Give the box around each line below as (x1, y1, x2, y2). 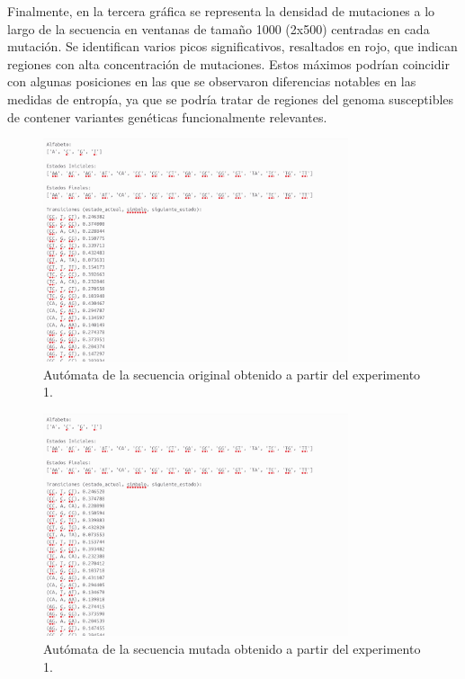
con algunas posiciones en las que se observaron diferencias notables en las (7, 72, 416, 91)
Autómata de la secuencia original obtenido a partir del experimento (43, 364, 421, 383)
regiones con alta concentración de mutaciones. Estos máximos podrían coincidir (7, 54, 450, 73)
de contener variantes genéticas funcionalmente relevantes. (7, 107, 327, 126)
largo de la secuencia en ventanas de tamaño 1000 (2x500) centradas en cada (7, 19, 430, 38)
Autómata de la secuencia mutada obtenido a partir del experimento (43, 639, 421, 658)
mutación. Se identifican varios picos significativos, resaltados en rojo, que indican (7, 37, 458, 56)
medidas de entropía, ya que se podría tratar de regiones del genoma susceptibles (7, 89, 454, 108)
